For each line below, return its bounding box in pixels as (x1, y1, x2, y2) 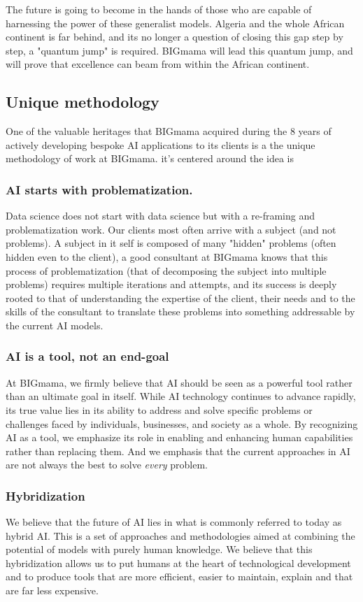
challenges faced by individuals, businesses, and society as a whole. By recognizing (6, 416, 358, 431)
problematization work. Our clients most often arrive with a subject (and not (6, 222, 336, 236)
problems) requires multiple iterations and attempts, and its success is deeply (6, 277, 337, 292)
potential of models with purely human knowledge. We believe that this (6, 542, 313, 557)
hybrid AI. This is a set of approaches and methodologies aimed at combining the (6, 528, 355, 543)
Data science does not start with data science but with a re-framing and (6, 208, 315, 223)
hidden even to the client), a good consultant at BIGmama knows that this (6, 249, 328, 264)
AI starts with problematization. (6, 180, 193, 198)
